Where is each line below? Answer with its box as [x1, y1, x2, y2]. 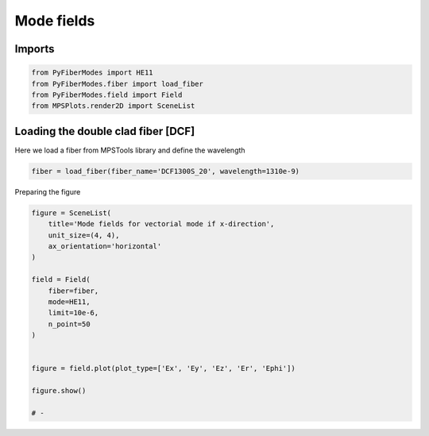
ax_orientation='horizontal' [48, 241, 162, 250]
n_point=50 [48, 319, 91, 329]
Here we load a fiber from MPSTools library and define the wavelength [14, 145, 245, 155]
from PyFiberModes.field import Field [31, 90, 183, 99]
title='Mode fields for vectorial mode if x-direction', [48, 219, 275, 229]
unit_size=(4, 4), [48, 230, 120, 240]
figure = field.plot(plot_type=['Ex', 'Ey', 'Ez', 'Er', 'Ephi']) [31, 364, 296, 373]
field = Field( [31, 275, 91, 284]
